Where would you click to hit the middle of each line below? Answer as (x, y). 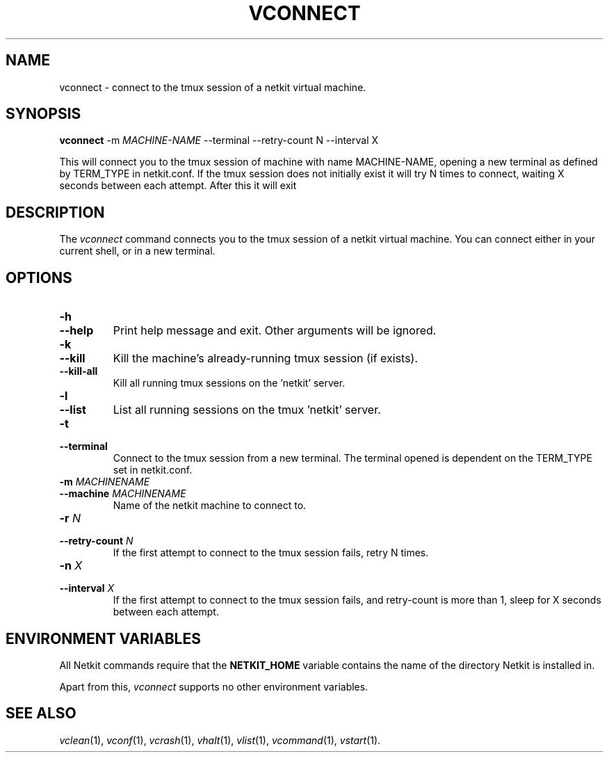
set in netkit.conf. (153, 470)
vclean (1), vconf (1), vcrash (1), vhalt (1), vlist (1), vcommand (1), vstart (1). (220, 740)
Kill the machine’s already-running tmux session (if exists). (266, 358)
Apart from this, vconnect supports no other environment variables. (214, 686)
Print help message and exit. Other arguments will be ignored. (275, 331)
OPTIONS (39, 277)
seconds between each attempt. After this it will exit (178, 186)
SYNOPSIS (43, 114)
